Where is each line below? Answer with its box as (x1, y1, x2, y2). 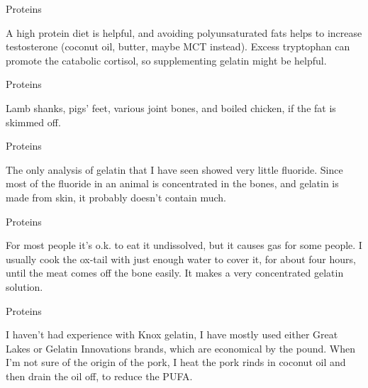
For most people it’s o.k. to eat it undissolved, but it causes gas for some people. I (6, 238, 362, 253)
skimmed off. (6, 114, 61, 129)
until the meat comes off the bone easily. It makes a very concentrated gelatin (6, 265, 344, 280)
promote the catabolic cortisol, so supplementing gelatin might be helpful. (6, 52, 327, 67)
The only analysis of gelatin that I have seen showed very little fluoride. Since (6, 162, 343, 177)
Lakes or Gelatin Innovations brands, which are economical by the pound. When (6, 340, 355, 355)
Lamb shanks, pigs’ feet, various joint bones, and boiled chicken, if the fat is (6, 100, 336, 115)
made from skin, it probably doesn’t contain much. (6, 189, 226, 204)
